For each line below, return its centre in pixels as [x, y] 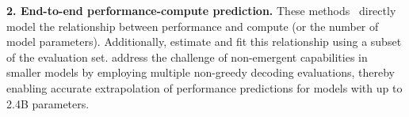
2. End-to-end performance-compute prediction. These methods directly [201, 10]
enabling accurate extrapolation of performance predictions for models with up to [204, 87]
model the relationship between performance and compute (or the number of [193, 26]
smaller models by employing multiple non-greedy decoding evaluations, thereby [201, 72]
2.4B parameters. [48, 103]
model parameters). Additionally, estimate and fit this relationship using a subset [204, 42]
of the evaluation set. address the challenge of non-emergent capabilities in [187, 57]
